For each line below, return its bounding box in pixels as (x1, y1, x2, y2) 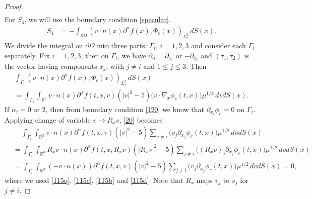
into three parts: (97, 40, 147, 50)
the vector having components (5, 60, 97, 71)
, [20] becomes (119, 114, 163, 125)
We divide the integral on (5, 40, 83, 50)
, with (106, 60, 124, 71)
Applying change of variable (5, 114, 91, 125)
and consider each (191, 40, 246, 50)
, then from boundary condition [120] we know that (45, 104, 204, 114)
